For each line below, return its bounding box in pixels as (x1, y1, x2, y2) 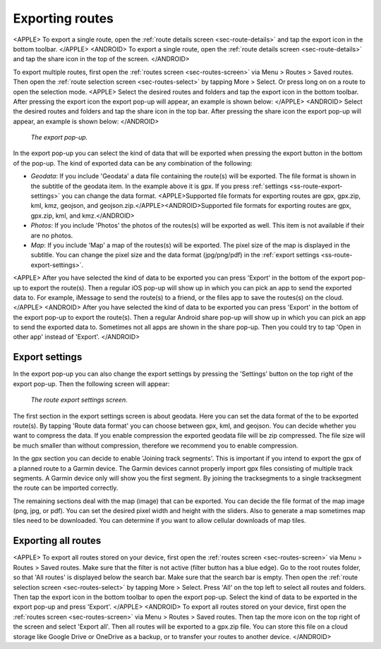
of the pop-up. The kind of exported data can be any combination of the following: (13, 159, 253, 167)
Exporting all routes (13, 535, 102, 547)
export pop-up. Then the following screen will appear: (13, 379, 170, 388)
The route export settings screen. (30, 395, 128, 404)
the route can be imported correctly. (13, 483, 119, 493)
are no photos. (30, 231, 73, 240)
